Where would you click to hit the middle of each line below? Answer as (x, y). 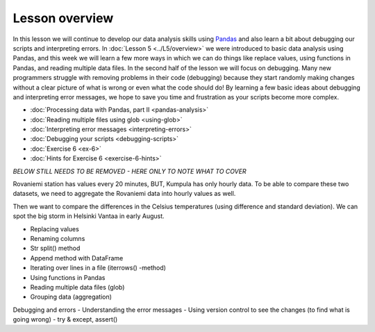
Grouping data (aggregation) (71, 297)
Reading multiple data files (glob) (77, 287)
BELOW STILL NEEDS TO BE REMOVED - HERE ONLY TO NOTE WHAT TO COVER (130, 171)
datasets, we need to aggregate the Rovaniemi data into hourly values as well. (124, 194)
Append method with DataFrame (77, 258)
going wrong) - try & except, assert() (65, 319)
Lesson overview (63, 18)
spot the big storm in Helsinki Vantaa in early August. (89, 216)
